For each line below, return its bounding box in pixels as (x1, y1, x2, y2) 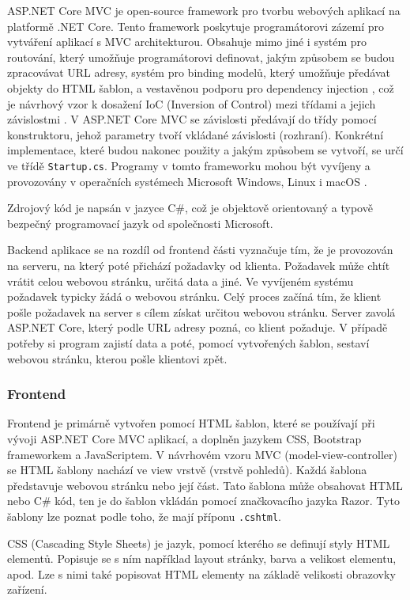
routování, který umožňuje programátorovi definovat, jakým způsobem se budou (7, 48, 395, 65)
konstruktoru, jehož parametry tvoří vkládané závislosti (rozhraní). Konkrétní (7, 126, 384, 142)
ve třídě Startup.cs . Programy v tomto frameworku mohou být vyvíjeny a (7, 157, 371, 173)
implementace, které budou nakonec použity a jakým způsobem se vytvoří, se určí (7, 142, 404, 158)
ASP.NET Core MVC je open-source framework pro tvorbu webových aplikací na (7, 2, 401, 18)
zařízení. (7, 581, 47, 598)
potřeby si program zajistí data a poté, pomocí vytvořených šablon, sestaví (7, 334, 370, 351)
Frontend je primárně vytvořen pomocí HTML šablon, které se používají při (7, 415, 375, 431)
